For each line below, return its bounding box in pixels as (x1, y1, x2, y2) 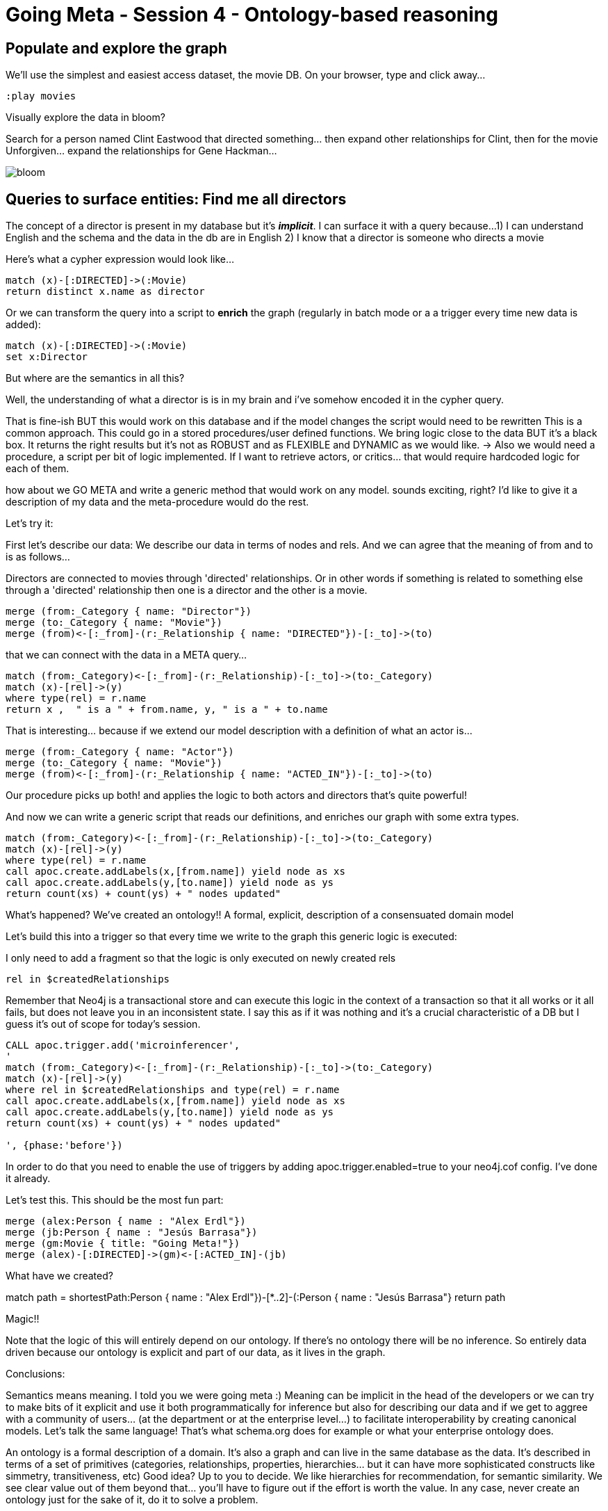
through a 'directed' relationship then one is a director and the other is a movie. (6, 584, 368, 597)
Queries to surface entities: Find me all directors (6, 190, 347, 208)
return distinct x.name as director (6, 286, 205, 298)
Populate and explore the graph (6, 39, 227, 57)
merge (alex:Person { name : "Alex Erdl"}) (6, 1215, 246, 1227)
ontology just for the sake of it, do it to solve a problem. (6, 1494, 258, 1506)
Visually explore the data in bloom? (6, 111, 165, 124)
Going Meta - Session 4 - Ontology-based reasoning (6, 3, 498, 26)
